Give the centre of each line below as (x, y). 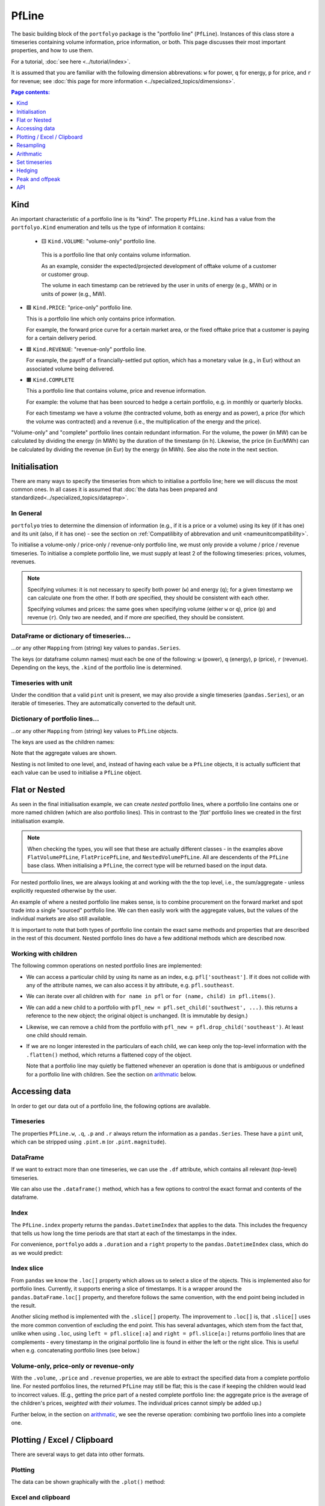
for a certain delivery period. (62, 338)
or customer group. (65, 275)
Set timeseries (34, 162)
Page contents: (31, 92)
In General (26, 513)
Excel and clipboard (41, 1497)
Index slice (27, 1268)
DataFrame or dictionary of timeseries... (71, 636)
